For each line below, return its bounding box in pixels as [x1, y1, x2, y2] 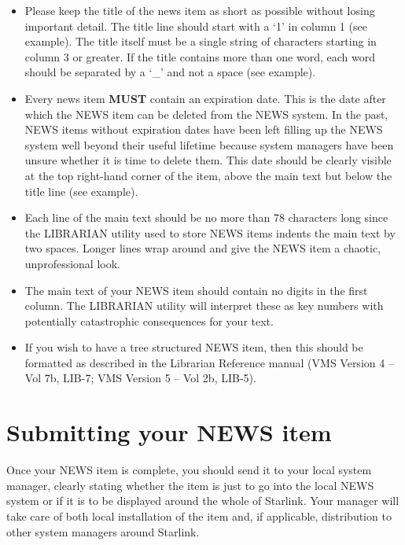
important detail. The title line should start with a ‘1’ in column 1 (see [24, 17, 367, 34]
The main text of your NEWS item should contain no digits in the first [24, 282, 368, 298]
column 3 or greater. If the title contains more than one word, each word [24, 48, 375, 64]
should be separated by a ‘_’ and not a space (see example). [24, 64, 316, 80]
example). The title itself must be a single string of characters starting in [24, 33, 377, 50]
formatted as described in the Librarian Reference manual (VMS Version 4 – [24, 354, 394, 370]
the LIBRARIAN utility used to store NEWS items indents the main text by [24, 224, 396, 241]
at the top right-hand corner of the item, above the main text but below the [24, 167, 392, 183]
